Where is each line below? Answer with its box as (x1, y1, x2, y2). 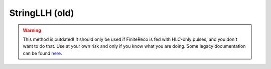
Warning (23, 27, 41, 33)
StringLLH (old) (9, 7, 74, 18)
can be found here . (23, 50, 62, 56)
